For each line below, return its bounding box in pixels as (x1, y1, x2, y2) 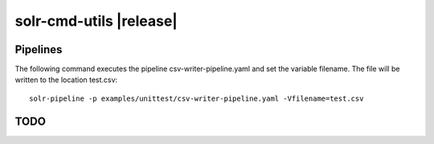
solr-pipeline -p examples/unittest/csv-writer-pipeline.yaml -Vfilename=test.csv (29, 93, 364, 103)
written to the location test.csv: (14, 75, 118, 84)
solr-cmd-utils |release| (14, 12, 178, 30)
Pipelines (14, 43, 63, 56)
